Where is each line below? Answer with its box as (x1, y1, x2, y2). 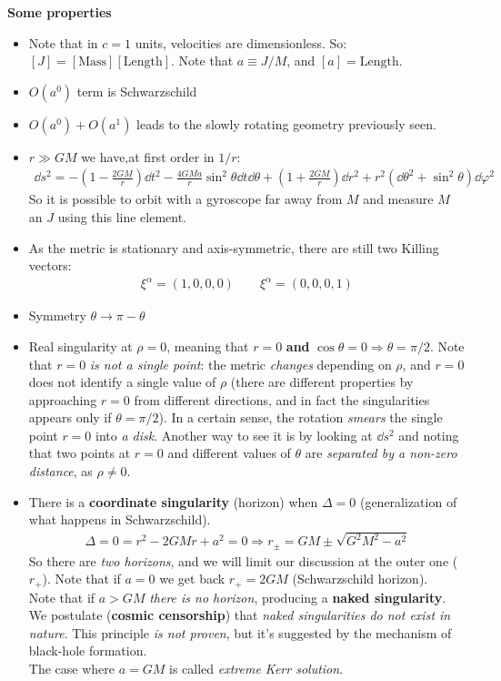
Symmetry (28, 306, 86, 325)
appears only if (28, 408, 112, 427)
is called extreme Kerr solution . (168, 659, 344, 678)
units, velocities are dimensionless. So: (135, 33, 347, 52)
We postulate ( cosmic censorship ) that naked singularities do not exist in (28, 605, 451, 625)
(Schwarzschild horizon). (292, 569, 428, 588)
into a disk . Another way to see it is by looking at (95, 425, 373, 444)
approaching (28, 390, 97, 409)
